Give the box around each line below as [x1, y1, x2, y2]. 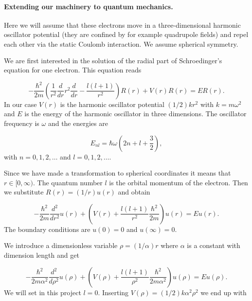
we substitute [4, 187, 44, 197]
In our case [4, 99, 37, 109]
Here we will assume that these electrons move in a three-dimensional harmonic [4, 19, 241, 30]
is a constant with [187, 240, 240, 250]
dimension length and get [4, 250, 79, 260]
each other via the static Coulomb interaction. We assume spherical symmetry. [4, 38, 238, 49]
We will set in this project [4, 287, 81, 297]
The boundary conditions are [4, 224, 90, 234]
